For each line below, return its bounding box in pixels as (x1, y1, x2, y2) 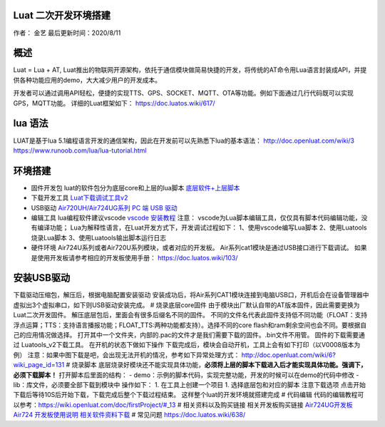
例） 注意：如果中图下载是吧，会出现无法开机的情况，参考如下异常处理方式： (13, 350, 240, 359)
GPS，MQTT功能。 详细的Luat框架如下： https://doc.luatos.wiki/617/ (13, 98, 215, 107)
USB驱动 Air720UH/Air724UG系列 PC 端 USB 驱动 (31, 203, 178, 212)
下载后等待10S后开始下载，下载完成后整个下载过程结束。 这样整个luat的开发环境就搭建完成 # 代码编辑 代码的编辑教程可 (13, 391, 364, 399)
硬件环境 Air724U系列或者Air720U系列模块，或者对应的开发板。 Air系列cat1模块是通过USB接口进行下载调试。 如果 (31, 243, 367, 252)
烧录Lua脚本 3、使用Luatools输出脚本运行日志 (31, 233, 167, 242)
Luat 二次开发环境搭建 (13, 9, 111, 21)
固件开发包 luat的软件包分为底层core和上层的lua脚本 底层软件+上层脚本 (31, 183, 240, 192)
